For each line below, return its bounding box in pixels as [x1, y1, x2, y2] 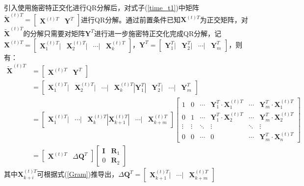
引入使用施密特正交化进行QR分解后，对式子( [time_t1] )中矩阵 [4, 2, 200, 12]
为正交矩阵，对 [200, 14, 248, 24]
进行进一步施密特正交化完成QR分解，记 [94, 28, 222, 38]
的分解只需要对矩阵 [23, 28, 85, 38]
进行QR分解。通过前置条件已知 [81, 14, 181, 24]
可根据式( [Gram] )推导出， [37, 169, 119, 179]
